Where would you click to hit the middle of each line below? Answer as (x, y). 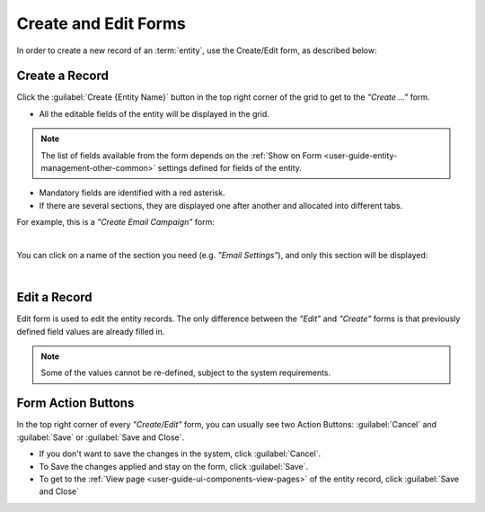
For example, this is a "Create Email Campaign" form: (115, 222)
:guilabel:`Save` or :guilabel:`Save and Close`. (100, 437)
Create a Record (63, 76)
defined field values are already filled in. (91, 331)
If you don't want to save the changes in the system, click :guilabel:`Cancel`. (180, 454)
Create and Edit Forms (101, 23)
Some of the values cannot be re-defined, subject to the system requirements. (186, 373)
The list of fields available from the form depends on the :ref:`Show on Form (181, 155)
